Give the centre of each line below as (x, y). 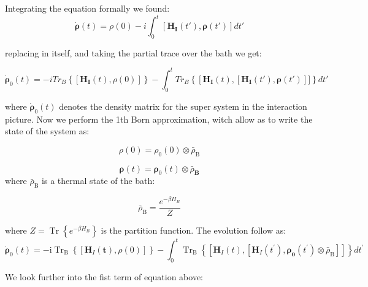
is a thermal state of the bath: (98, 181)
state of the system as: (47, 131)
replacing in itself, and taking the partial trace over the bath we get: (133, 52)
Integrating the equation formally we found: (87, 8)
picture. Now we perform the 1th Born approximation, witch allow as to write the (159, 119)
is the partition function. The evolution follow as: (194, 230)
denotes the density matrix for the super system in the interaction (183, 106)
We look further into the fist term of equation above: (104, 276)
